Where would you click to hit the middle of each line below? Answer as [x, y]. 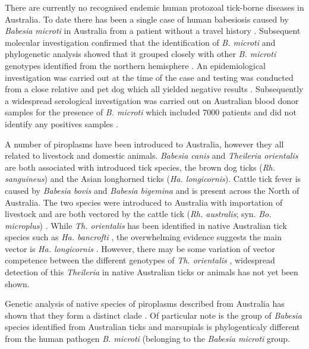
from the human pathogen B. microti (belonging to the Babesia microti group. [148, 339]
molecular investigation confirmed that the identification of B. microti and [140, 42]
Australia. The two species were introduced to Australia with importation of [144, 202]
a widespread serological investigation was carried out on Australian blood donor [152, 100]
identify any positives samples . [62, 123]
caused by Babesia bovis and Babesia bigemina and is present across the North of [152, 190]
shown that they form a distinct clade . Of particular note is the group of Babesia [153, 315]
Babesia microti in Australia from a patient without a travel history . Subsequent [153, 31]
